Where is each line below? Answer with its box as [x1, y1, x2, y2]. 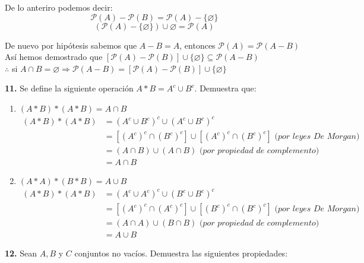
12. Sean [5, 247, 37, 259]
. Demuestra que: [194, 82, 257, 94]
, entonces [179, 39, 216, 51]
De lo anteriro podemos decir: [5, 1, 113, 13]
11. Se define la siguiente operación [5, 82, 134, 94]
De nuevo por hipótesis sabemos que [5, 39, 137, 51]
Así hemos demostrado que [5, 50, 103, 63]
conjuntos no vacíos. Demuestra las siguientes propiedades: [74, 247, 288, 259]
